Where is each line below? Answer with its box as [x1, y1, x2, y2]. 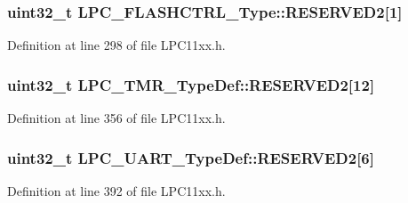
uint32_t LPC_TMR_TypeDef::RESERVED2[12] [7, 73, 375, 95]
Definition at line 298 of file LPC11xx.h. [7, 36, 226, 54]
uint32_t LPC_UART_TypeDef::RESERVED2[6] [7, 146, 374, 168]
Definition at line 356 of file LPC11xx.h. [7, 109, 226, 127]
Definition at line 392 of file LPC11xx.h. [7, 181, 226, 199]
